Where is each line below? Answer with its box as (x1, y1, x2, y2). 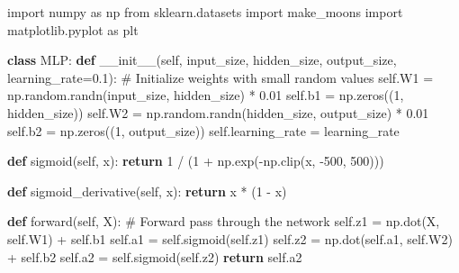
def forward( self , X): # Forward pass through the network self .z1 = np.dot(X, (7, 212, 440, 231)
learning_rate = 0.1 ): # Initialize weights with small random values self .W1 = (7, 68, 434, 86)
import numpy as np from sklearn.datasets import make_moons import (7, 3, 403, 21)
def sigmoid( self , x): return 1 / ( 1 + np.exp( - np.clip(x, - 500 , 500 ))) (7, 151, 384, 170)
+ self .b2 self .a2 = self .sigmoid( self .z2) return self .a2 (7, 247, 302, 266)
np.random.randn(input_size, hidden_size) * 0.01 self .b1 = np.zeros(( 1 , (7, 86, 404, 105)
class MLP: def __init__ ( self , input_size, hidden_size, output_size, (7, 50, 397, 69)
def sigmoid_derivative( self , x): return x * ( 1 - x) (7, 181, 287, 200)
